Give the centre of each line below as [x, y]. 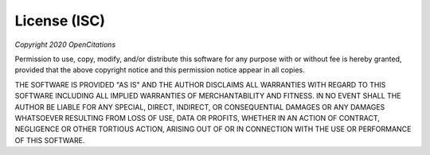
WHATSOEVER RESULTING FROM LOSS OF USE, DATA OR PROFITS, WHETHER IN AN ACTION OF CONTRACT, [197, 118]
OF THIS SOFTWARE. [50, 140]
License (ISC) [60, 21]
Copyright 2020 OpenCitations [65, 45]
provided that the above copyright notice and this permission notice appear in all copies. [160, 70]
